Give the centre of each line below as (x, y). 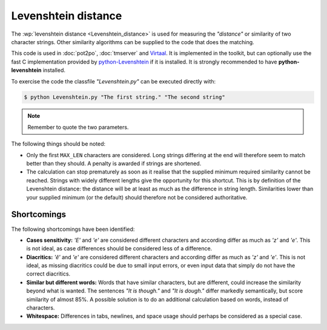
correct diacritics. (48, 274)
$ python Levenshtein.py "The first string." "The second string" (124, 97)
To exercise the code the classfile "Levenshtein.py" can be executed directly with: (114, 81)
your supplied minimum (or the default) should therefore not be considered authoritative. (137, 197)
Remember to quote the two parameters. (78, 127)
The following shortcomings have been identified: (73, 229)
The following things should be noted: (58, 144)
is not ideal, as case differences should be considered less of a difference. (119, 248)
